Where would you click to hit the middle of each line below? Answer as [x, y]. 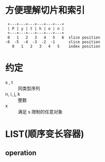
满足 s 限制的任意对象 [40, 111]
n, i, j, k [13, 94]
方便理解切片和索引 [45, 10]
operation [21, 153]
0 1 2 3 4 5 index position [56, 46]
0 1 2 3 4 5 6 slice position [54, 37]
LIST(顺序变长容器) [45, 134]
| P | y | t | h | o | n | [36, 28]
